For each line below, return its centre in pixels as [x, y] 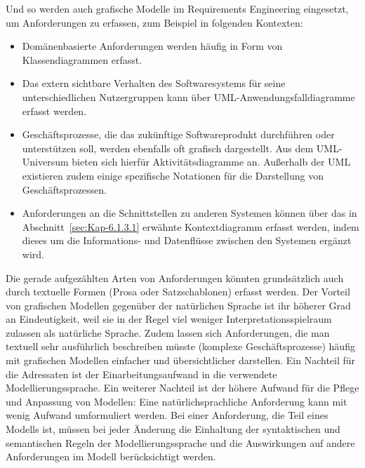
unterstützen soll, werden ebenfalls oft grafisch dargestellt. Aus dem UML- [182, 148]
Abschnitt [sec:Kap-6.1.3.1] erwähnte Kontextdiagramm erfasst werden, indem [191, 226]
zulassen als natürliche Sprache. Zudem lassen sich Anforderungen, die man [168, 332]
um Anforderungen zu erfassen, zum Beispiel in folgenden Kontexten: [154, 22]
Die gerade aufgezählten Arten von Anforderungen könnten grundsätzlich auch [175, 278]
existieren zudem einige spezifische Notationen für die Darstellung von [173, 175]
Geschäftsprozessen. [65, 189]
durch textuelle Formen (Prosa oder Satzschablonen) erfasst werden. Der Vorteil [178, 292]
